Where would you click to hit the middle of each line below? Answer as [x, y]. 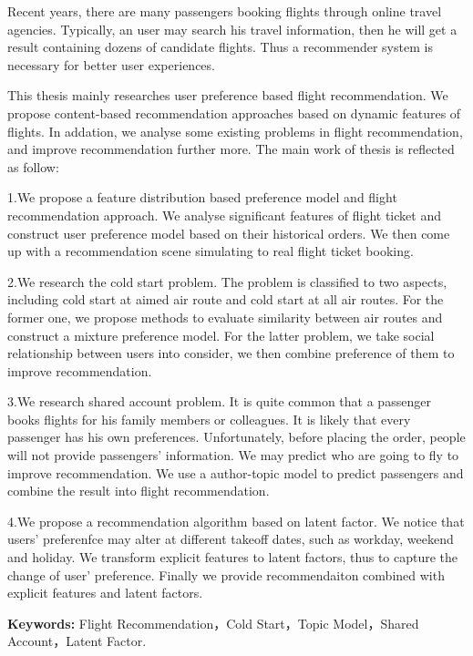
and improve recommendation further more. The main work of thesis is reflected [231, 149]
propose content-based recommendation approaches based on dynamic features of [234, 113]
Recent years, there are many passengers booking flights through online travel [225, 11]
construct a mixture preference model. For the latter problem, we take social [221, 335]
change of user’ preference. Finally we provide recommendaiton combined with [226, 574]
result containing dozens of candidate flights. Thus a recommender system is [220, 47]
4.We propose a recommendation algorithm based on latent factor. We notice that [236, 521]
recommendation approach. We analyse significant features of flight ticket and [224, 215]
